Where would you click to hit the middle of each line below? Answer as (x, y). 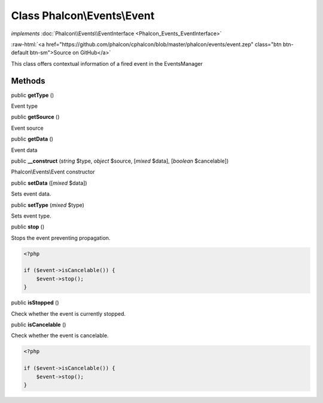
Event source (28, 128)
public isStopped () (35, 303)
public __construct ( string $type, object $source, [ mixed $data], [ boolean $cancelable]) (120, 161)
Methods (28, 81)
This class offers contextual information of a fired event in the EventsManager (107, 63)
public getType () (33, 95)
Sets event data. (31, 194)
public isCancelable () (39, 325)
